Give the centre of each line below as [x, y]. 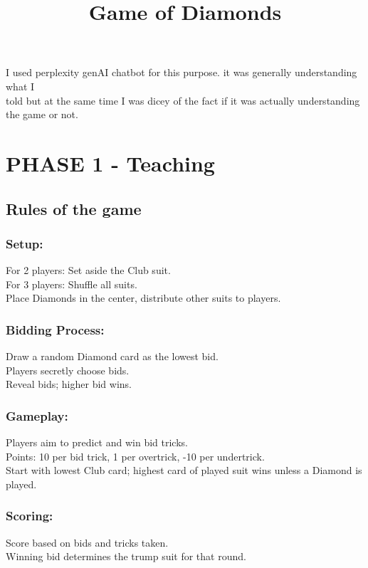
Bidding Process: [55, 329]
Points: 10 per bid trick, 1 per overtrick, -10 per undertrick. [135, 456]
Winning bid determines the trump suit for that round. [126, 556]
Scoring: [30, 516]
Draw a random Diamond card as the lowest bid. [112, 356]
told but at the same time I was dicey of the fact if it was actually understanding [183, 100]
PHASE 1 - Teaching [110, 163]
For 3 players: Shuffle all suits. [72, 284]
